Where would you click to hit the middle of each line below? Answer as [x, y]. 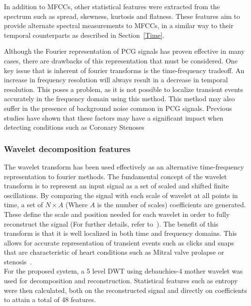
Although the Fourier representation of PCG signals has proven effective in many [124, 51]
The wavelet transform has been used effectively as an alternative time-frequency [124, 166]
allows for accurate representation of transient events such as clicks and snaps [119, 242]
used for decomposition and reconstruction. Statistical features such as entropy [121, 281]
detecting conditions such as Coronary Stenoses [74, 127]
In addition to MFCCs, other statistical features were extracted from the [112, 6]
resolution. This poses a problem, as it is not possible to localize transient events [124, 89]
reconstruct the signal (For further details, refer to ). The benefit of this [111, 223]
